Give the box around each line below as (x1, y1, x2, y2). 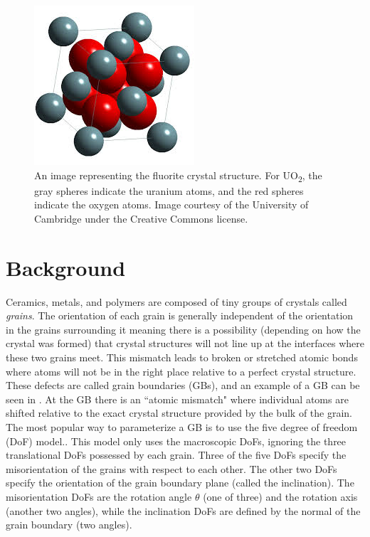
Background (6, 252, 126, 282)
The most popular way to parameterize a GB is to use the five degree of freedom (6, 419, 358, 434)
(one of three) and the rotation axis (203, 489, 358, 504)
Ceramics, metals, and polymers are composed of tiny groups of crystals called (6, 294, 347, 309)
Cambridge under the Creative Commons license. (34, 211, 248, 225)
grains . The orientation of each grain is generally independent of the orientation (6, 308, 354, 323)
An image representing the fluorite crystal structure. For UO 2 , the (34, 167, 322, 184)
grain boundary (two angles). (6, 517, 132, 532)
